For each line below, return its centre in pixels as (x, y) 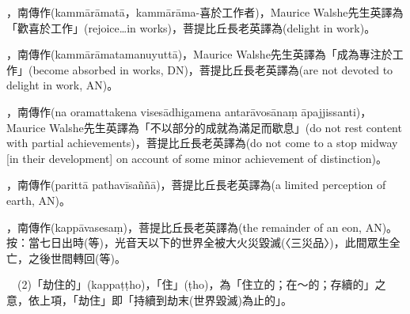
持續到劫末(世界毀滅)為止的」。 (213, 299)
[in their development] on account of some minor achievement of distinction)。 (197, 158)
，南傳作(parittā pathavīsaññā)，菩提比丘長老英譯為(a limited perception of (196, 185)
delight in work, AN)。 (63, 85)
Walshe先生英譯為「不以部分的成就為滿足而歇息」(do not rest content (226, 127)
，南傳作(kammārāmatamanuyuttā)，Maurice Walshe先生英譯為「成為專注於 (199, 54)
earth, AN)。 (38, 200)
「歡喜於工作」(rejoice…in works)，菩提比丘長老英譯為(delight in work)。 (191, 27)
